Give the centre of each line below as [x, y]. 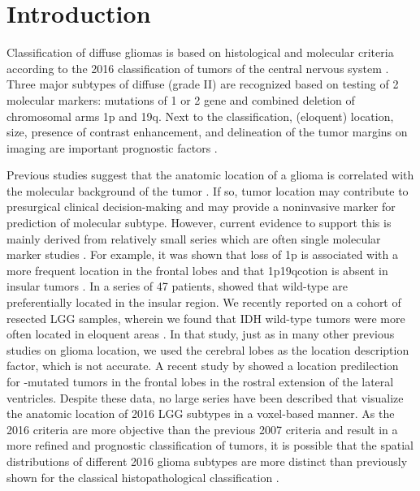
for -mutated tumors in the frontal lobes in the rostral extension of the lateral [200, 381]
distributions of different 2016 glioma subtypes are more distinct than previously [207, 461]
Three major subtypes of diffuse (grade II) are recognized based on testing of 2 [203, 84]
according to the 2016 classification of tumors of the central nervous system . [198, 68]
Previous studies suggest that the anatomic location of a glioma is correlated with [210, 175]
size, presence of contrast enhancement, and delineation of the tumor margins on [207, 132]
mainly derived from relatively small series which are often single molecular [194, 238]
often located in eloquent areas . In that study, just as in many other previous [201, 334]
